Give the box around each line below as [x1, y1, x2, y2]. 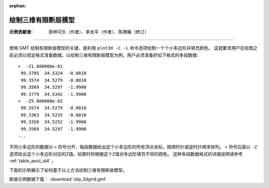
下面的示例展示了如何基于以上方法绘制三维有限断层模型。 [9, 167, 127, 173]
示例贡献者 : [9, 29, 33, 35]
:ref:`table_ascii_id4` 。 [9, 158, 57, 164]
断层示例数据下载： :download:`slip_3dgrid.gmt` [9, 176, 107, 182]
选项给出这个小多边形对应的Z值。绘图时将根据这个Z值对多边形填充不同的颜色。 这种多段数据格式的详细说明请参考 [9, 151, 243, 157]
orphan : [9, 3, 26, 8]
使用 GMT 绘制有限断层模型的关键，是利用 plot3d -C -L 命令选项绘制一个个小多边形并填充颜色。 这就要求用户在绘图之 [9, 45, 258, 51]
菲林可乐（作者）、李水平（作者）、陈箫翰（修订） [48, 29, 149, 35]
